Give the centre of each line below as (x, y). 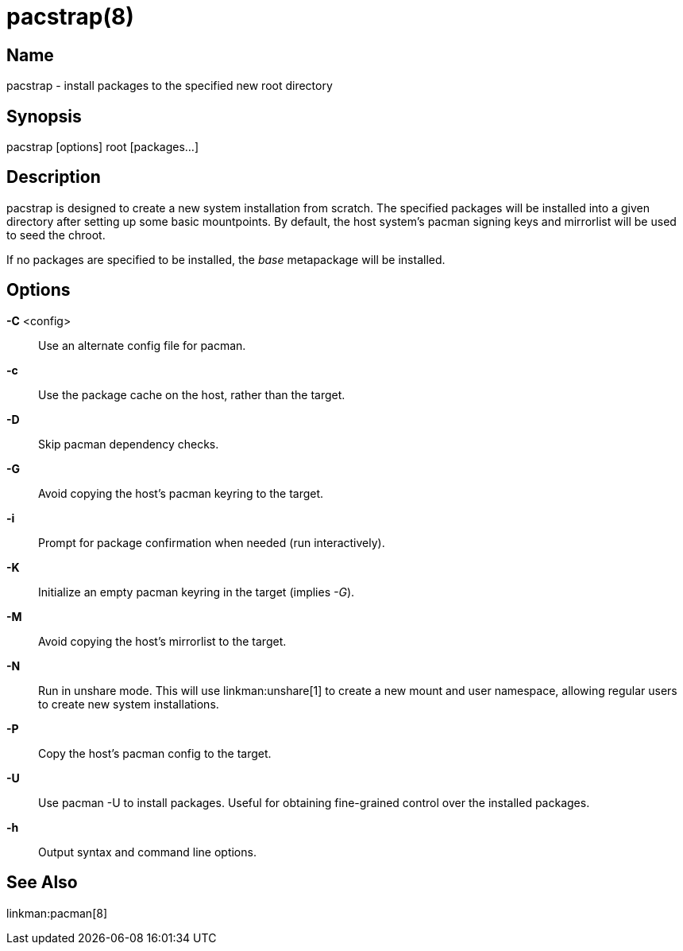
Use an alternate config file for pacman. (142, 345)
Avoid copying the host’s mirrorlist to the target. (162, 641)
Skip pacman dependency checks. (129, 444)
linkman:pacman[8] (57, 913)
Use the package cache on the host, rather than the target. (192, 394)
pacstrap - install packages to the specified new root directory (170, 86)
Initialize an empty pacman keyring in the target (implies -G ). (197, 592)
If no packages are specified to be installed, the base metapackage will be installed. (226, 259)
